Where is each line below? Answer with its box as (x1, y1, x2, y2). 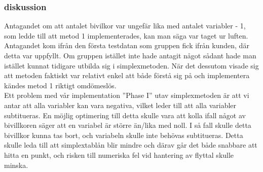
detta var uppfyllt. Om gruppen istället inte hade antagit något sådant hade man (4, 50, 256, 60)
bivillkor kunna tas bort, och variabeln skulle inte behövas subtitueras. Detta (4, 129, 243, 140)
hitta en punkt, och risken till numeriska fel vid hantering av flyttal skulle (4, 149, 234, 160)
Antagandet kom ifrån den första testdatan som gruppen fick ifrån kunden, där (4, 40, 249, 51)
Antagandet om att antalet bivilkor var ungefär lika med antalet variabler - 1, (4, 20, 246, 31)
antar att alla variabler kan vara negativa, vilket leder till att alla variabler (4, 99, 237, 110)
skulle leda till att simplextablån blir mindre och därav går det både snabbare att (4, 140, 257, 150)
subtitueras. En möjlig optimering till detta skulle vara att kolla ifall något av (4, 110, 246, 120)
